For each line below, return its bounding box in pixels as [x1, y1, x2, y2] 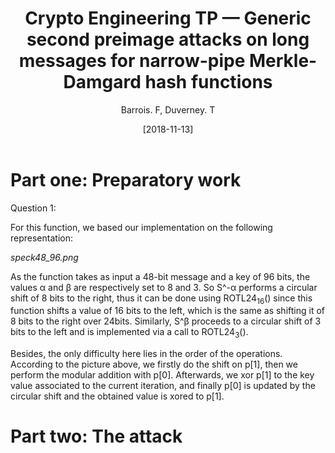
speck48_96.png [10, 251, 79, 263]
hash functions [144, 71, 273, 94]
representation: [10, 232, 73, 244]
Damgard [63, 71, 142, 94]
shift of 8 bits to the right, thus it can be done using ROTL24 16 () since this [10, 292, 313, 306]
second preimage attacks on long [26, 28, 310, 51]
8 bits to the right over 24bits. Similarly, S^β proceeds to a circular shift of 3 [10, 315, 322, 327]
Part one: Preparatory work [10, 168, 242, 191]
